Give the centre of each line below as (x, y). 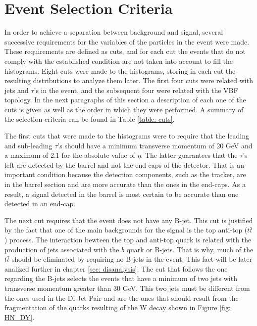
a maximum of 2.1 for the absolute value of (70, 155)
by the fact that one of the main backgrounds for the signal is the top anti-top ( (126, 230)
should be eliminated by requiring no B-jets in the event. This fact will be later (132, 259)
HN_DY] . (20, 317)
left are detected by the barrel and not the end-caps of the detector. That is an (125, 164)
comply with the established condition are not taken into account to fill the (119, 61)
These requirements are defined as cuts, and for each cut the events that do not (125, 51)
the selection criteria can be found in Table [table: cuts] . (90, 119)
